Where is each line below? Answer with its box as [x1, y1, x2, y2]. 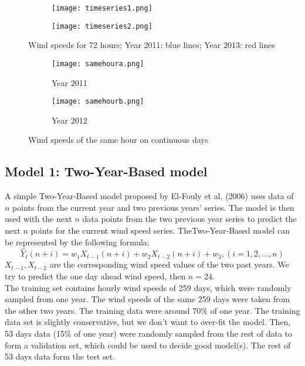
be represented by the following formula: [5, 235, 150, 248]
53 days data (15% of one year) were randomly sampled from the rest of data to [5, 327, 292, 339]
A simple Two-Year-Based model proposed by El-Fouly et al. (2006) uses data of [5, 190, 294, 202]
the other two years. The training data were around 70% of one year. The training [5, 304, 300, 316]
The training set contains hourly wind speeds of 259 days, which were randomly [5, 281, 292, 293]
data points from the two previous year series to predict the [82, 213, 297, 225]
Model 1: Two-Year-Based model [5, 162, 208, 180]
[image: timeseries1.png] [52, 4, 152, 12]
